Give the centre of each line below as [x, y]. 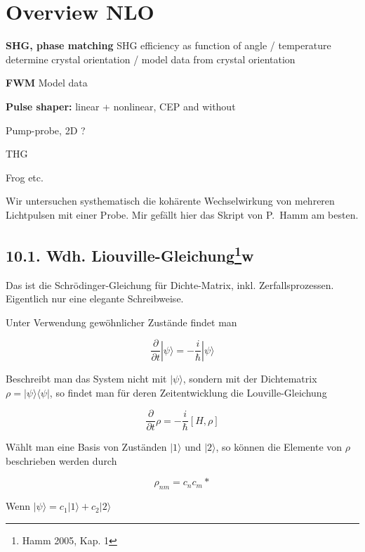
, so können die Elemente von [279, 447]
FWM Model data [47, 83]
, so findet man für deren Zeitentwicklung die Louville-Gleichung [188, 392]
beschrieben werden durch [61, 460]
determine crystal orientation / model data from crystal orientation [151, 59]
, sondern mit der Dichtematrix [250, 378]
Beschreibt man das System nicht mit [86, 378]
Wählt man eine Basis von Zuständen [86, 447]
